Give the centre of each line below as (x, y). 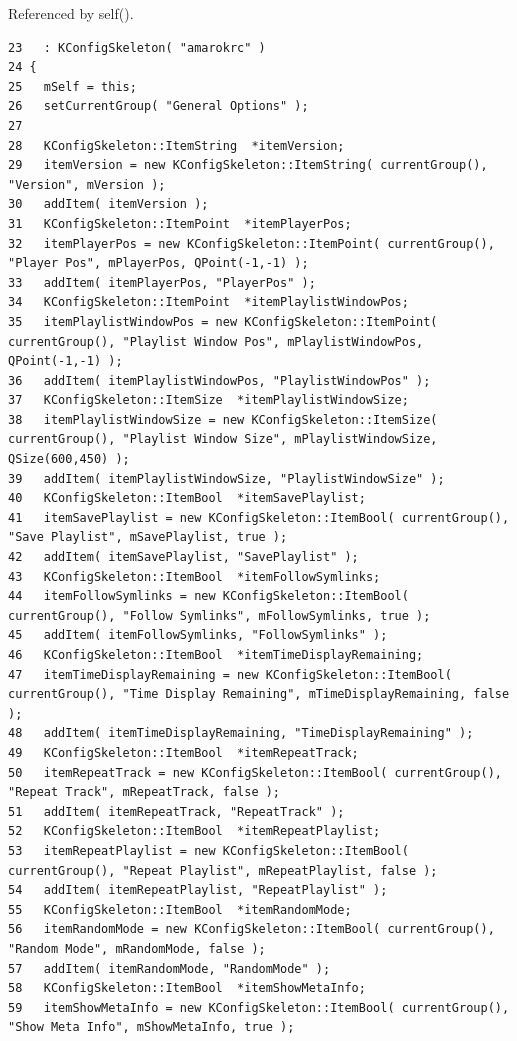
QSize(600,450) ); (69, 459)
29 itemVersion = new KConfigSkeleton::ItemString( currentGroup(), (248, 165)
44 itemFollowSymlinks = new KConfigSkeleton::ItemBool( (208, 596)
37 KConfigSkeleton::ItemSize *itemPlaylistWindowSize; (208, 400)
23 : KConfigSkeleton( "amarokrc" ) (137, 47)
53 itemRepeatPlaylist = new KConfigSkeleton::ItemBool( (208, 850)
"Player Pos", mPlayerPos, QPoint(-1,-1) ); (158, 263)
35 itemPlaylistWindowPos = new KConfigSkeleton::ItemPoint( (223, 321)
